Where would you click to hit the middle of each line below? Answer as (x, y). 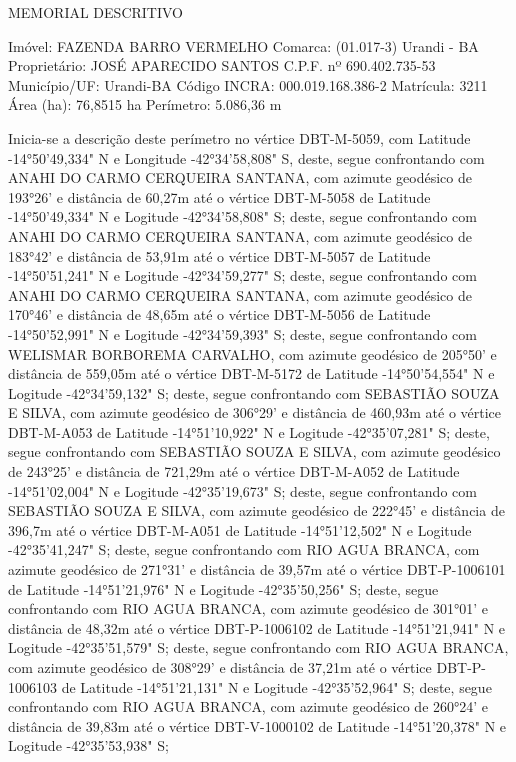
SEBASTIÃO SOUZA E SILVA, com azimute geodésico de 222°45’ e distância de (256, 510)
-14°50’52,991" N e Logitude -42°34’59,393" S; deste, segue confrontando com (242, 333)
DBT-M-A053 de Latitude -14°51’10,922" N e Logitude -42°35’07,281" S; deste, (249, 431)
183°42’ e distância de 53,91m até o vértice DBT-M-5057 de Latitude (219, 255)
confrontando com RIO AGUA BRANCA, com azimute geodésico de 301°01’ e (248, 608)
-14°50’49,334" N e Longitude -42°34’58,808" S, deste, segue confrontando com (246, 157)
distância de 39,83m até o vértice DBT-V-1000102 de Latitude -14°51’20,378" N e (257, 725)
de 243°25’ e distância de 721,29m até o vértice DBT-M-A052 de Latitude (234, 471)
